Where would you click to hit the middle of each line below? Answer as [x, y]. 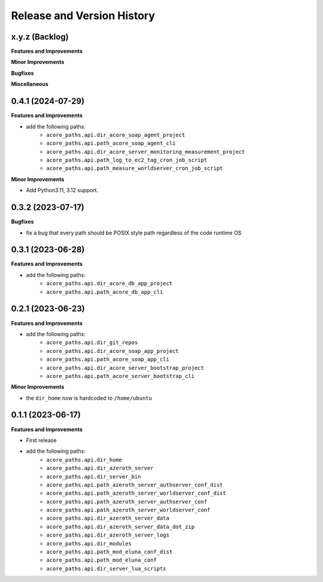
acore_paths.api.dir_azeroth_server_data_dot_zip [121, 527]
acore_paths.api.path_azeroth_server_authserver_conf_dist [135, 485]
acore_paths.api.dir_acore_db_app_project [109, 284]
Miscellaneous [30, 84]
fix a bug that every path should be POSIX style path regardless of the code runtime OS [134, 233]
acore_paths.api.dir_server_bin [94, 476]
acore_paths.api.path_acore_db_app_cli [105, 292]
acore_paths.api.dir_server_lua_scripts [106, 569]
